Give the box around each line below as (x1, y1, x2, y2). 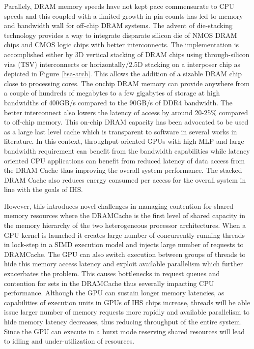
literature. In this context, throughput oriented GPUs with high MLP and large (4, 136, 244, 146)
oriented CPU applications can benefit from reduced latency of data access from (4, 155, 245, 165)
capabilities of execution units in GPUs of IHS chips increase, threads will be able (4, 297, 250, 307)
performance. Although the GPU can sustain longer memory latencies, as (4, 287, 225, 298)
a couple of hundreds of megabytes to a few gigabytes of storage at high (4, 88, 220, 98)
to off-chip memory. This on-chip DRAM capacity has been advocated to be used (4, 117, 249, 127)
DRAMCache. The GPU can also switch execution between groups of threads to (4, 249, 246, 259)
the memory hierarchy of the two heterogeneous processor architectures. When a (4, 220, 246, 230)
